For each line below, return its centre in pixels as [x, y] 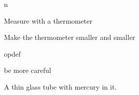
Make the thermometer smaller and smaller [70, 37]
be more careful [28, 70]
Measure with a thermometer [48, 20]
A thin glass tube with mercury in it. [60, 86]
